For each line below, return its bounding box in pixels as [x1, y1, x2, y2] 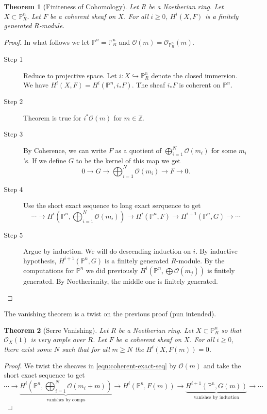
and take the [203, 360, 241, 370]
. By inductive [195, 246, 238, 256]
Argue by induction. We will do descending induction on [23, 246, 191, 256]
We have [23, 80, 49, 90]
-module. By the [176, 255, 225, 265]
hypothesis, [23, 255, 57, 265]
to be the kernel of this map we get [76, 155, 181, 165]
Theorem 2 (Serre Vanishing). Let [4, 325, 109, 335]
